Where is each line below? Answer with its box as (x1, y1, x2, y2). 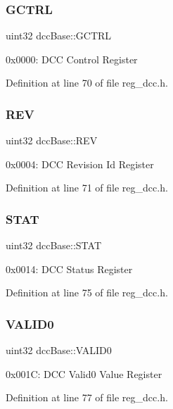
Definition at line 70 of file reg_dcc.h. (6, 75, 168, 90)
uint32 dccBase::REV (6, 133, 98, 148)
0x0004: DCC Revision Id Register (6, 156, 154, 171)
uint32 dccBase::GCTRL (6, 28, 112, 43)
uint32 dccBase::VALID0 (6, 343, 112, 358)
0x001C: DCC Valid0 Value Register (6, 366, 162, 381)
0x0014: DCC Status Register (6, 261, 133, 276)
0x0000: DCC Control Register (6, 51, 138, 66)
